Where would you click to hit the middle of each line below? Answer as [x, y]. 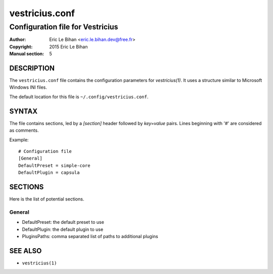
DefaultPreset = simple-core [54, 165]
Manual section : [27, 54]
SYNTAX [24, 111]
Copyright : [21, 47]
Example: [19, 140]
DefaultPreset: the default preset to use [63, 222]
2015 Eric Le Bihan [69, 47]
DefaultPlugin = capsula [49, 173]
